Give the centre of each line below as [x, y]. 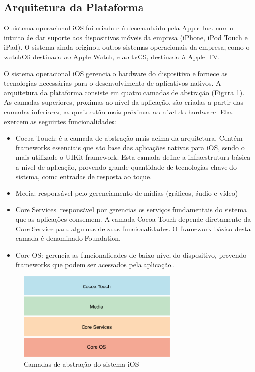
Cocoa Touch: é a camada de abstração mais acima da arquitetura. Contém [129, 138]
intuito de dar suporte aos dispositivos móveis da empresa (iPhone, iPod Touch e [126, 37]
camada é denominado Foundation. [68, 238]
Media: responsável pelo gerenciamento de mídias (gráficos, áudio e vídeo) [127, 193]
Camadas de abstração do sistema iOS [81, 363]
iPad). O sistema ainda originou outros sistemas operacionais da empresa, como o [127, 47]
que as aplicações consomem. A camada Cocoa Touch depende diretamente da [133, 219]
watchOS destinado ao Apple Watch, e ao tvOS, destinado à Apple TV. [112, 56]
